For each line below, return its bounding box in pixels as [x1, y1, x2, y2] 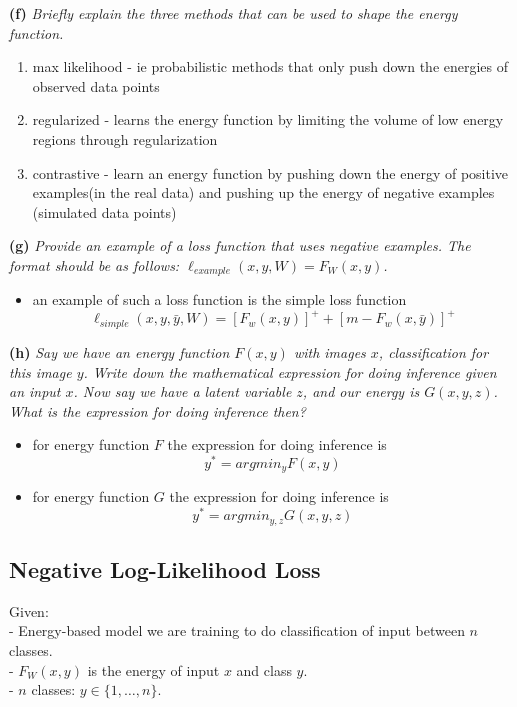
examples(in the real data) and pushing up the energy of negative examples [32, 182, 495, 203]
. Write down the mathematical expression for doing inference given [83, 361, 497, 382]
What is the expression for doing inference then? [9, 400, 306, 421]
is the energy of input [87, 659, 220, 680]
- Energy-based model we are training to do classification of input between [9, 620, 465, 641]
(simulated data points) [32, 201, 177, 222]
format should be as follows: [9, 254, 180, 275]
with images [293, 341, 366, 362]
